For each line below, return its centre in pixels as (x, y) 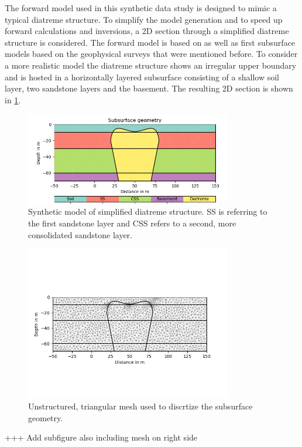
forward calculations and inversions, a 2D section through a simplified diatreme (147, 31)
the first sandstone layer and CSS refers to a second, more (132, 223)
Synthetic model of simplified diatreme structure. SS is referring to (148, 211)
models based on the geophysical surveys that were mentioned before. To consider (151, 54)
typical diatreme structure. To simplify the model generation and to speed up (144, 19)
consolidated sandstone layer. (80, 234)
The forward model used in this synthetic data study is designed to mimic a (141, 8)
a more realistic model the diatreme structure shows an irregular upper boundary (151, 65)
